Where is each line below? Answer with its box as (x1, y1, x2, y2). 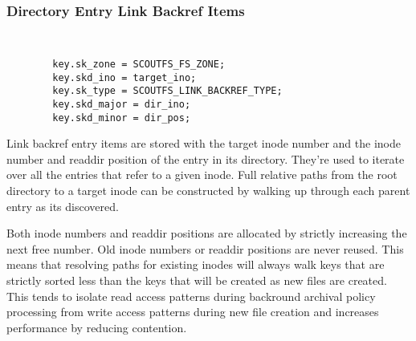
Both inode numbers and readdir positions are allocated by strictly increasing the (6, 225, 407, 242)
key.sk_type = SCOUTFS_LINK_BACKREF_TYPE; (52, 85, 283, 97)
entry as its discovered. (6, 197, 119, 214)
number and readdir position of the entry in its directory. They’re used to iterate (6, 150, 405, 167)
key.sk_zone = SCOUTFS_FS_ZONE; (52, 58, 226, 70)
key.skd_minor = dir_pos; (52, 112, 191, 124)
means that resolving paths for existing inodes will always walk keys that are (6, 256, 385, 273)
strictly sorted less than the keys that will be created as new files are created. (6, 271, 387, 288)
